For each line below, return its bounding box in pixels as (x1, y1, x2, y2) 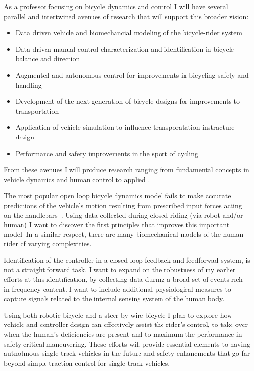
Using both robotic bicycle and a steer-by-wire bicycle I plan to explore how (4, 309, 232, 320)
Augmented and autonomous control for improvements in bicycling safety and (15, 70, 249, 80)
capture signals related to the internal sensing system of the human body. (4, 293, 225, 303)
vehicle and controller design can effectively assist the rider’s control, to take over (4, 319, 248, 329)
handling (15, 79, 42, 90)
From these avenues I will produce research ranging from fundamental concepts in (4, 164, 249, 175)
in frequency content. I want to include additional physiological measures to (4, 283, 231, 294)
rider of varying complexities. (4, 238, 92, 249)
